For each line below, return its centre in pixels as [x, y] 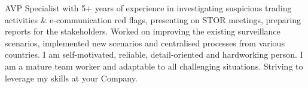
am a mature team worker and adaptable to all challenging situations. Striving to [154, 66]
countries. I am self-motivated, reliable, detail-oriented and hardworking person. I [154, 54]
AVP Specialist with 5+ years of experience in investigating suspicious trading [148, 8]
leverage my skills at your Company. [71, 78]
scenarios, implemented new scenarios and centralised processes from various [145, 43]
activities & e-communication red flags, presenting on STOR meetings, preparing [153, 19]
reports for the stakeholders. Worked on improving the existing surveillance [143, 31]
